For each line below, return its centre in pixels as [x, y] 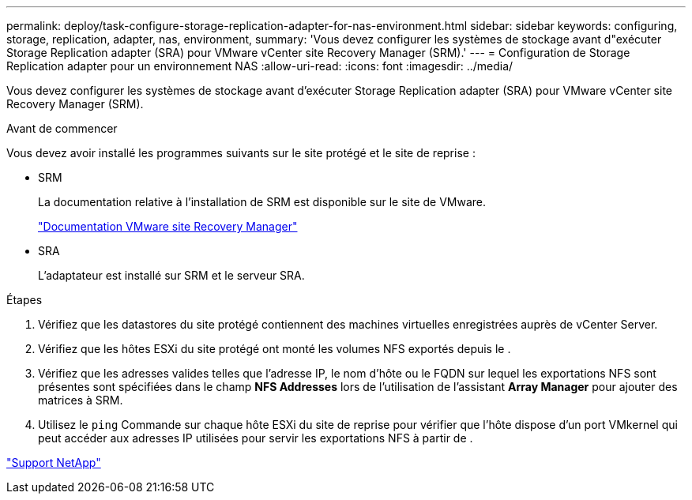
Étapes [24, 300]
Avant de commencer [62, 128]
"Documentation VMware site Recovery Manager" [168, 226]
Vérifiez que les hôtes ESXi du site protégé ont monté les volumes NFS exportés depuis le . [275, 349]
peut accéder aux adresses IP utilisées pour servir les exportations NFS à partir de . [256, 438]
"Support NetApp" [54, 462]
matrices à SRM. [81, 400]
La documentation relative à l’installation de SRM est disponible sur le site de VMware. [262, 202]
